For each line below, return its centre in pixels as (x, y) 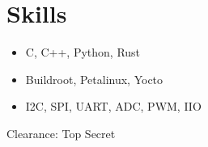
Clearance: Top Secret (61, 133)
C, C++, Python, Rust (83, 52)
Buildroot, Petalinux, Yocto (94, 79)
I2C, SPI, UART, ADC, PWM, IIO (113, 106)
